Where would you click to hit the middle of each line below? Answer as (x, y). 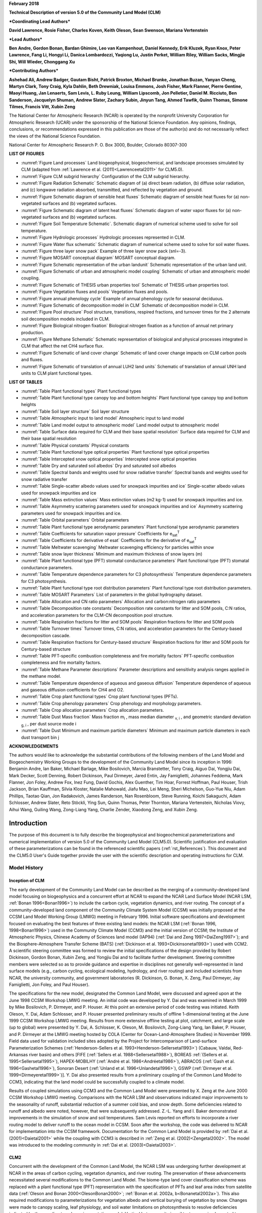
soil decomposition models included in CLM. (65, 319)
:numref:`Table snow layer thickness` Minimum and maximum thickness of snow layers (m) (112, 554)
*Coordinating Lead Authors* (40, 21)
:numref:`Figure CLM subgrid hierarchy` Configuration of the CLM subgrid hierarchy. (106, 176)
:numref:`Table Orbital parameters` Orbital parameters (75, 520)
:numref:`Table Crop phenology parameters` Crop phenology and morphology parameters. (112, 703)
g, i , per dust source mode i (49, 724)
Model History (26, 868)
